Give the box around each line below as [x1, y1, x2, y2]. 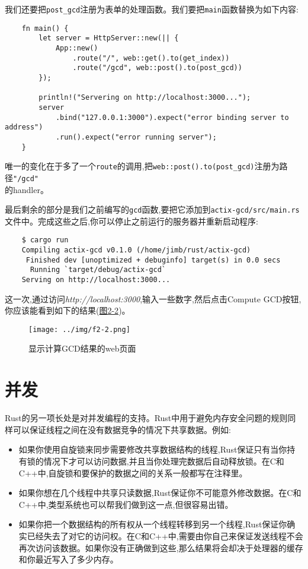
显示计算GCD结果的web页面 [28, 342, 136, 355]
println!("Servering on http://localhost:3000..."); [38, 93, 251, 102]
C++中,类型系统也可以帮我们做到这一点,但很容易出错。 [18, 498, 233, 510]
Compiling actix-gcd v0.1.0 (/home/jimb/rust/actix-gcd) [21, 246, 251, 254]
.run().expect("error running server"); [55, 132, 217, 141]
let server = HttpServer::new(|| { [38, 34, 179, 43]
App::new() [55, 43, 98, 52]
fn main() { [21, 24, 69, 33]
